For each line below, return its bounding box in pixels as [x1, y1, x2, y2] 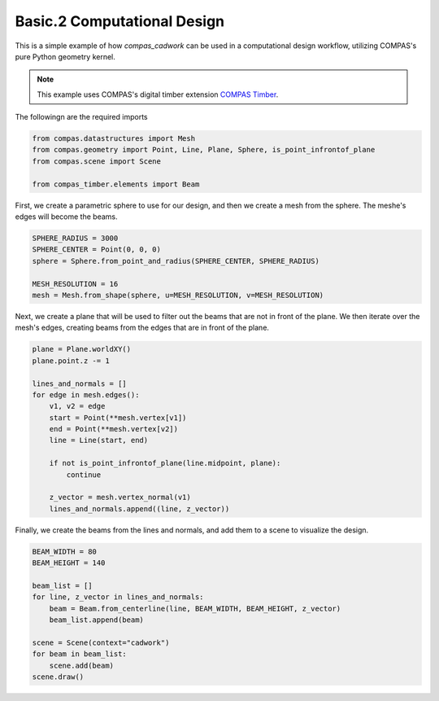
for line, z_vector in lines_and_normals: [32, 593, 204, 602]
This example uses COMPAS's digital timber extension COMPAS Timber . [37, 90, 279, 99]
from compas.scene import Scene [32, 156, 162, 166]
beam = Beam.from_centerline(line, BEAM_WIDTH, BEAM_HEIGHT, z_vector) [49, 603, 341, 613]
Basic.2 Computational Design [15, 12, 225, 30]
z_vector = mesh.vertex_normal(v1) [49, 493, 191, 502]
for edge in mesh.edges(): [32, 390, 140, 399]
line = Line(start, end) [49, 436, 149, 445]
